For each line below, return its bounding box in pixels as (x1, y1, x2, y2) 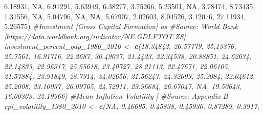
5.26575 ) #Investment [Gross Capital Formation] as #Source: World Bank (4, 21, 238, 32)
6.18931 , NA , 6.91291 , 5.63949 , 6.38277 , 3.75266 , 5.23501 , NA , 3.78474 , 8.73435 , (4, 1, 255, 11)
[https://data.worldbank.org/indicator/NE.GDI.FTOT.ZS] (4, 31, 186, 41)
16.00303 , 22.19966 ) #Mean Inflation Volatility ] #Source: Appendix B (4, 91, 228, 101)
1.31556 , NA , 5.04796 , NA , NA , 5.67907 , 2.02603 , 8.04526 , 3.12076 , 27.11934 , (4, 11, 246, 21)
